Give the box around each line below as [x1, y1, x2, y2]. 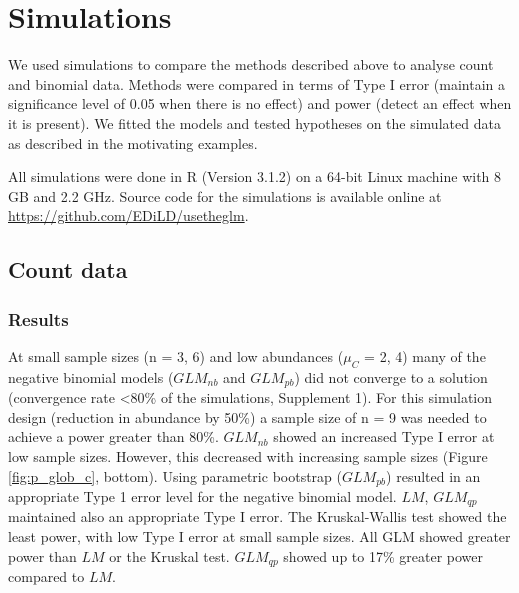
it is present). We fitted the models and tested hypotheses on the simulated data [8, 112, 501, 133]
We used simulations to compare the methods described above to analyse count [8, 54, 494, 75]
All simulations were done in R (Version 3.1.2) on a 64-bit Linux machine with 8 [8, 166, 502, 187]
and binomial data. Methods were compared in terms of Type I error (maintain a [8, 73, 505, 94]
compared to [8, 566, 85, 587]
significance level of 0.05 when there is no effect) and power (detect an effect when [8, 93, 512, 114]
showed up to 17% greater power [283, 545, 484, 566]
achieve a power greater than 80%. [8, 426, 219, 447]
